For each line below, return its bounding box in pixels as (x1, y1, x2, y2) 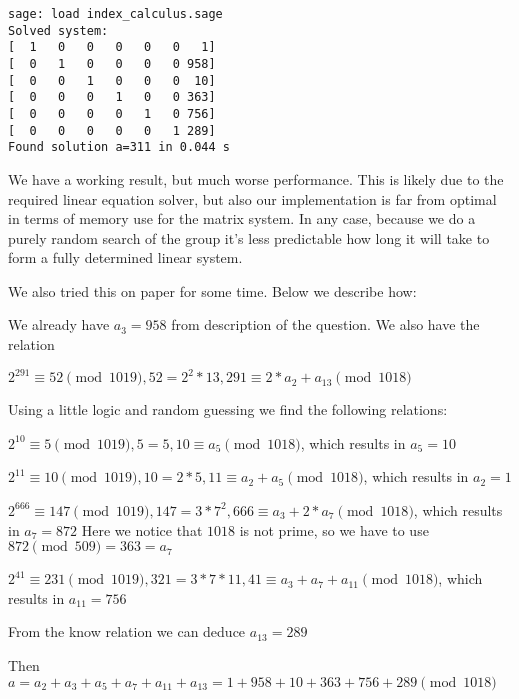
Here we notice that (81, 519, 203, 540)
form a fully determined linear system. (8, 247, 243, 268)
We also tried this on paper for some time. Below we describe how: (8, 280, 417, 301)
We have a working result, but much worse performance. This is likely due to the (8, 168, 504, 189)
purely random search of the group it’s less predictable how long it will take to (8, 227, 490, 248)
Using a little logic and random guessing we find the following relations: (8, 399, 448, 420)
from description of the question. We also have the (171, 314, 480, 335)
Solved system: (8, 23, 109, 38)
